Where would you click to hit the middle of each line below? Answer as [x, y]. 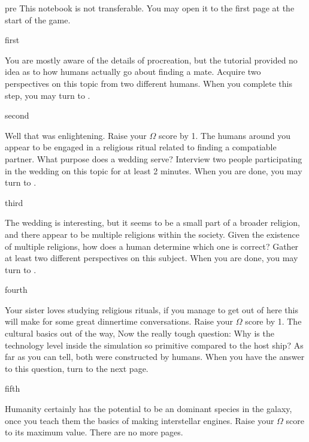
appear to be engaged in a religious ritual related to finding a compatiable [141, 147]
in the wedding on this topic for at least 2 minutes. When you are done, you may [154, 170]
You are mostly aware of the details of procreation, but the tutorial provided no [151, 60]
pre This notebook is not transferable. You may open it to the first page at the [150, 8]
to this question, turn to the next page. [77, 368]
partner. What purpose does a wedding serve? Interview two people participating [154, 158]
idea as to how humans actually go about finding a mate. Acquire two [133, 72]
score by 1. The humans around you [224, 135]
